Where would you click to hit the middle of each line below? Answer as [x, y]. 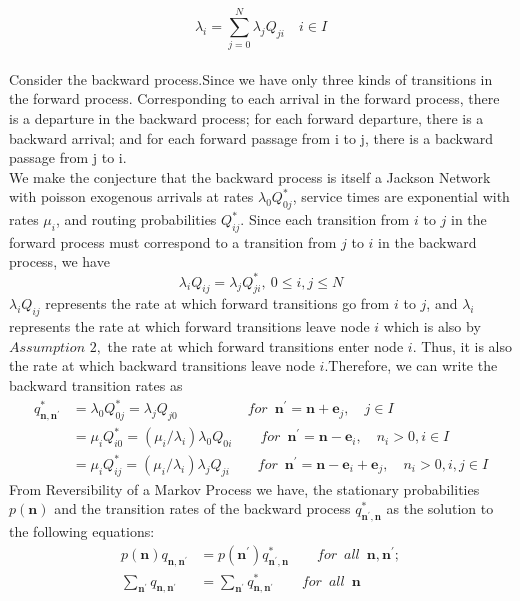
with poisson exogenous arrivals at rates [131, 196]
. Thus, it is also [462, 345]
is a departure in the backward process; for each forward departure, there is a [246, 117]
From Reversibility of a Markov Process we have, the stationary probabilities [244, 488]
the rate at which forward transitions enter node [255, 345]
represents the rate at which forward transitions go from [217, 303]
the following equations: [82, 531]
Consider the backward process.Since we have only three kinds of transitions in [251, 78]
